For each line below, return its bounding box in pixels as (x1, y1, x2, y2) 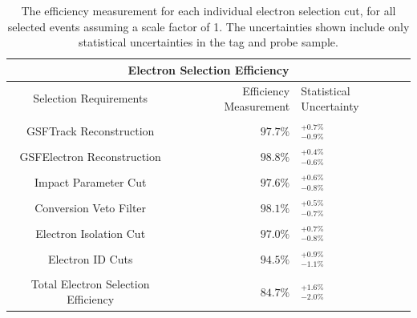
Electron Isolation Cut (35, 224, 146, 241)
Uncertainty (301, 98, 359, 115)
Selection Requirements (33, 90, 148, 107)
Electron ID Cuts (47, 250, 133, 267)
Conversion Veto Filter (34, 199, 147, 215)
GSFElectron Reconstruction (19, 148, 161, 165)
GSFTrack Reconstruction (26, 123, 155, 139)
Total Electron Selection (30, 275, 150, 292)
